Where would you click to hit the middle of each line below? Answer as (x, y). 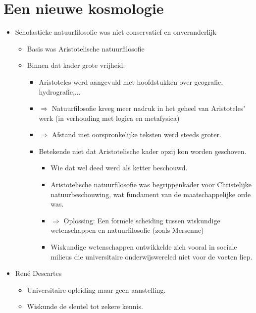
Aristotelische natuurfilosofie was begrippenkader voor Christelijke (151, 184)
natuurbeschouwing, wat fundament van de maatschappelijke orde (151, 194)
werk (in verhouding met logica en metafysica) (109, 118)
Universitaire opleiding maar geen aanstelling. (96, 289)
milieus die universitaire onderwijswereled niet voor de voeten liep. (152, 256)
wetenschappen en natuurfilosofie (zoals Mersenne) (127, 230)
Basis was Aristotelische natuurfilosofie (86, 48)
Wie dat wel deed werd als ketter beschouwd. (119, 168)
